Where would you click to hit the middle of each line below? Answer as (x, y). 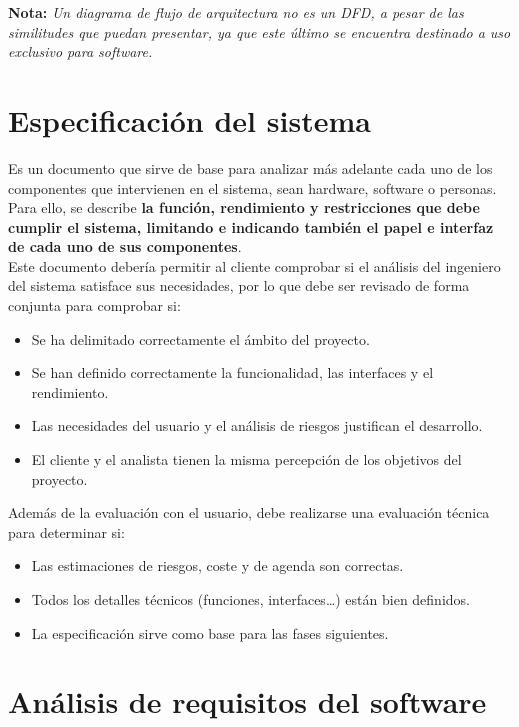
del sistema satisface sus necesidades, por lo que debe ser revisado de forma (239, 285)
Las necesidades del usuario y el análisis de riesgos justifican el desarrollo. (257, 425)
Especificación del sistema (189, 119)
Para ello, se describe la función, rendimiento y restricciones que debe (244, 207)
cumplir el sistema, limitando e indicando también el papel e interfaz (251, 226)
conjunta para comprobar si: (94, 305)
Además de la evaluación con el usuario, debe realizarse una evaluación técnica (249, 512)
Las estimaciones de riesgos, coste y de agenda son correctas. (217, 565)
